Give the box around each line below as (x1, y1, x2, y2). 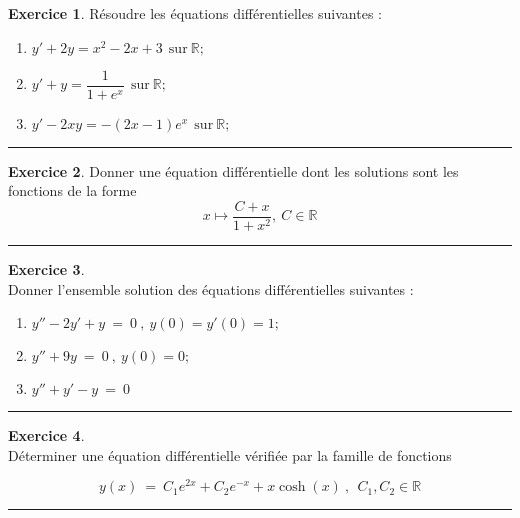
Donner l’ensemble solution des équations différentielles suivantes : (8, 278, 414, 299)
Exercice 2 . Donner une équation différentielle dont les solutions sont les (8, 160, 459, 181)
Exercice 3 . (8, 258, 85, 279)
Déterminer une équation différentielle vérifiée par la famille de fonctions (8, 444, 452, 465)
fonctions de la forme (8, 180, 137, 201)
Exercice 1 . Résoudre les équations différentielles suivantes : (8, 3, 382, 23)
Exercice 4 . (8, 425, 85, 446)
